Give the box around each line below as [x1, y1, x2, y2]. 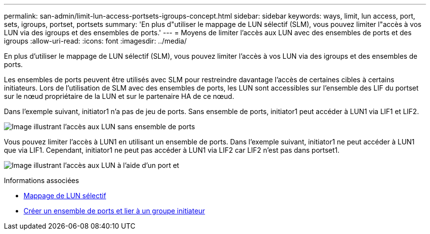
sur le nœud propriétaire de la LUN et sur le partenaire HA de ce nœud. [4, 92, 234, 100]
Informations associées [4, 176, 79, 185]
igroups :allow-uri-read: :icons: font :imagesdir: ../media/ [4, 37, 187, 45]
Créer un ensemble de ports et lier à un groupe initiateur [24, 207, 205, 215]
